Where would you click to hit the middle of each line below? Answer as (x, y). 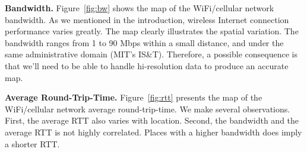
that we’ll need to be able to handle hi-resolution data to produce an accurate (147, 65)
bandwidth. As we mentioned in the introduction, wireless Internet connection (147, 19)
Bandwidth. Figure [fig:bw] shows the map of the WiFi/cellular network (140, 8)
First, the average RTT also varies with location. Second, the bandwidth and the (152, 120)
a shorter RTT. (32, 143)
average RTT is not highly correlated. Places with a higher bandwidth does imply (153, 132)
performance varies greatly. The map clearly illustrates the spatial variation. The (152, 31)
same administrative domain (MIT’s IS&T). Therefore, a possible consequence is (151, 54)
